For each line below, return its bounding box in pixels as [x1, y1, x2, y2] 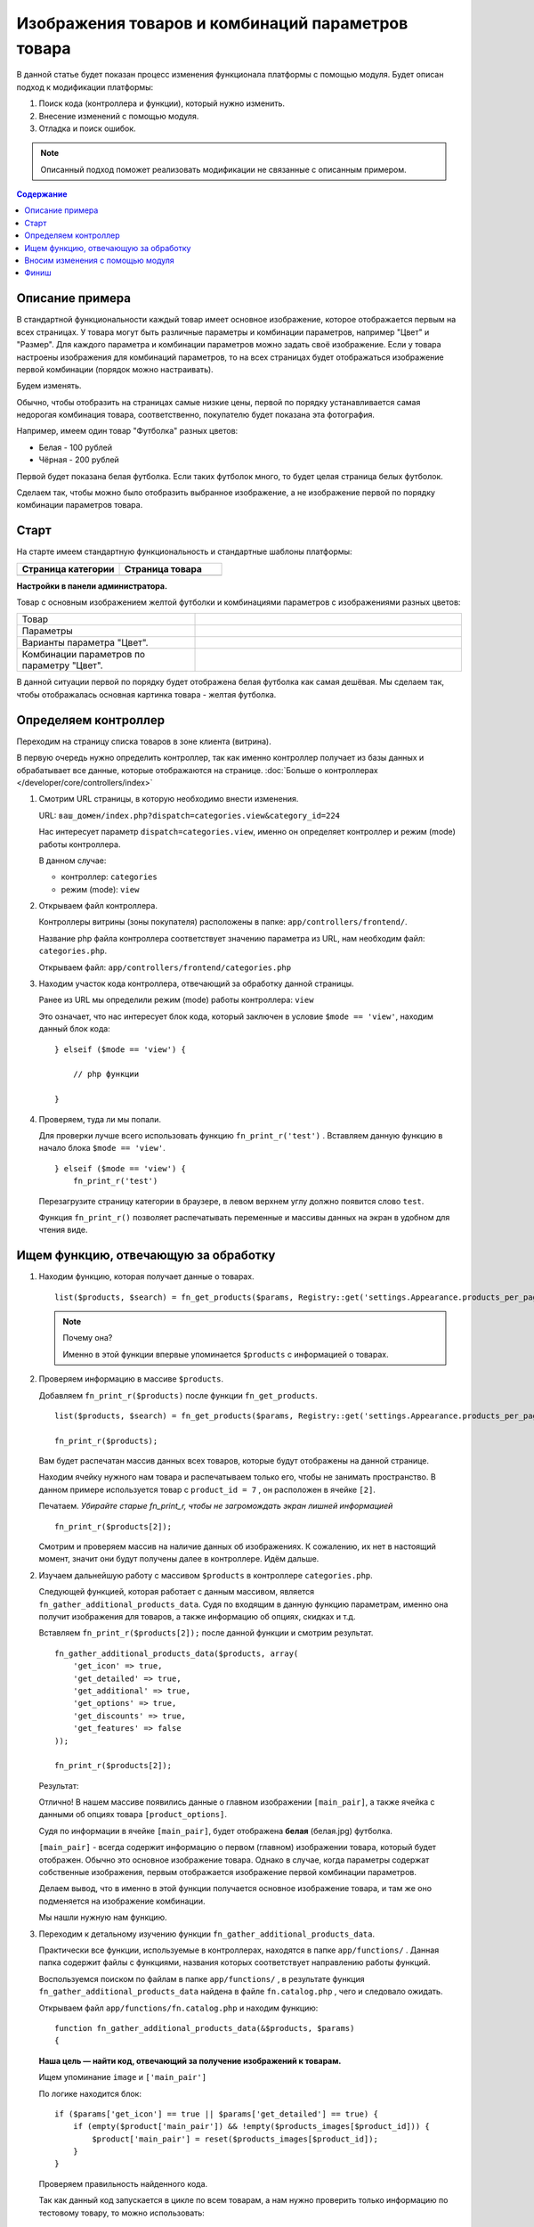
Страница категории [21, 562, 115, 575]
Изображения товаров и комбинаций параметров [16, 13, 409, 33]
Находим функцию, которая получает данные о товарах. [38, 1271, 255, 1282]
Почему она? [62, 1333, 113, 1343]
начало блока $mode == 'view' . [38, 1143, 166, 1154]
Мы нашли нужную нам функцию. [38, 1912, 167, 1923]
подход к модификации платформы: [16, 81, 154, 93]
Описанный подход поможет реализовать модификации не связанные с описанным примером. [40, 164, 407, 175]
